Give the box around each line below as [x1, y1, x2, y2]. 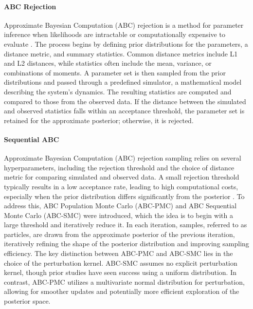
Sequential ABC [4, 134, 59, 144]
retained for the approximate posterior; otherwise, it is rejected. [4, 115, 194, 125]
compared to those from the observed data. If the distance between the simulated [4, 96, 246, 106]
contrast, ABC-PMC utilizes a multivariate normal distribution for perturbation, [4, 276, 245, 287]
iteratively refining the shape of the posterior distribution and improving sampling [4, 238, 249, 249]
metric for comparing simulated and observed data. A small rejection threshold [4, 172, 239, 182]
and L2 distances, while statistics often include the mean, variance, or [4, 58, 212, 68]
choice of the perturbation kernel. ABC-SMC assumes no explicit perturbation [4, 257, 237, 268]
